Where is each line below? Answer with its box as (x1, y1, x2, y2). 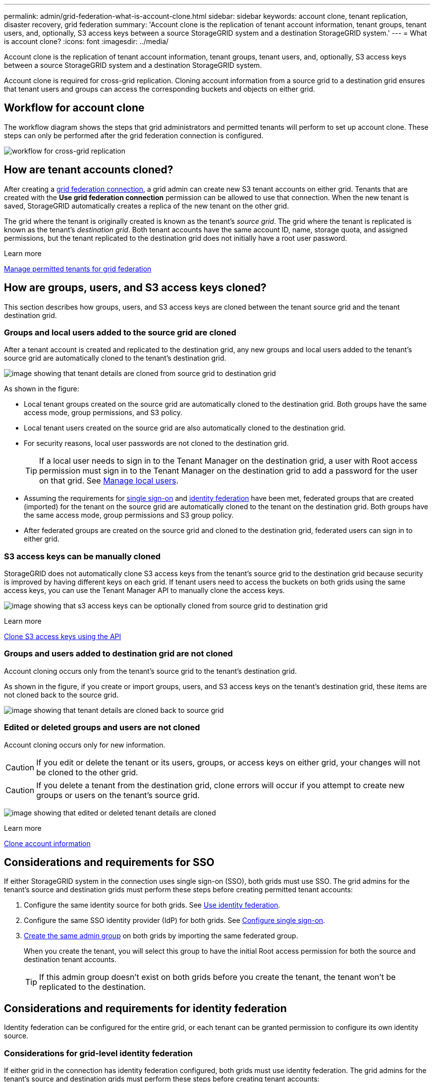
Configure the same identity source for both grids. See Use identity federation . (24, 901, 280, 910)
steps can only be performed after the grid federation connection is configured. (4, 131, 264, 140)
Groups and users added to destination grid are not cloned (4, 649, 233, 659)
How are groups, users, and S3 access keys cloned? (4, 281, 267, 294)
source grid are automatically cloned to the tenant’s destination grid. (4, 354, 226, 363)
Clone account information (4, 839, 91, 848)
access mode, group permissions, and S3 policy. (24, 408, 182, 417)
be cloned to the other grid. (36, 767, 138, 777)
